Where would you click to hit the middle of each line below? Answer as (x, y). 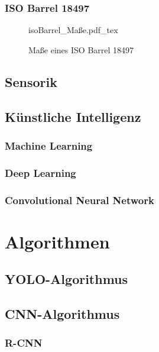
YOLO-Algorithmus (66, 279)
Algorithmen (57, 241)
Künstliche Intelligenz (73, 116)
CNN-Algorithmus (62, 314)
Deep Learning (40, 172)
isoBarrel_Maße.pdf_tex (73, 30)
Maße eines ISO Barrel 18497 (81, 49)
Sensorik (31, 81)
